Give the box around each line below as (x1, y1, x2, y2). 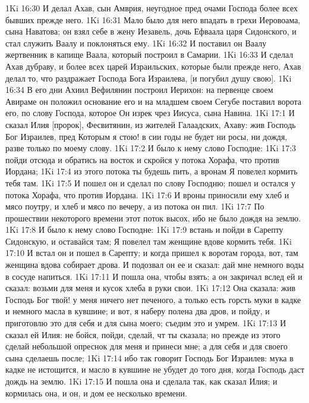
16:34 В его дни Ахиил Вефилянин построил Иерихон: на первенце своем (5, 83, 273, 96)
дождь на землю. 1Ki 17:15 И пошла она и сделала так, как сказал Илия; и (5, 375, 278, 387)
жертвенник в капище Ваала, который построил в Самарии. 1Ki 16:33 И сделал (5, 48, 294, 61)
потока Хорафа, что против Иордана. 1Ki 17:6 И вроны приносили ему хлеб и (5, 188, 289, 201)
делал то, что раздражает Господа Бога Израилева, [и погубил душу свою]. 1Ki (5, 71, 292, 84)
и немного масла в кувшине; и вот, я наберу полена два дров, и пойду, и (5, 305, 270, 317)
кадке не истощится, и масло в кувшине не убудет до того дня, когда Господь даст (5, 363, 305, 376)
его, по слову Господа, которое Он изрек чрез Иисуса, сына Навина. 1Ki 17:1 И (5, 107, 295, 119)
